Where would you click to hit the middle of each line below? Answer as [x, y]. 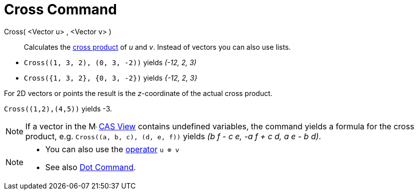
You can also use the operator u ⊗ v [112, 149]
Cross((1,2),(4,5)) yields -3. [58, 108]
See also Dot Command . [91, 167]
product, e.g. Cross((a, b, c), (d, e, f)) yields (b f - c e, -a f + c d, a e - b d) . [173, 136]
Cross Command [60, 9]
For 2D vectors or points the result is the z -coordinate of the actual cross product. [138, 93]
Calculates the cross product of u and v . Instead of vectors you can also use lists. [157, 47]
